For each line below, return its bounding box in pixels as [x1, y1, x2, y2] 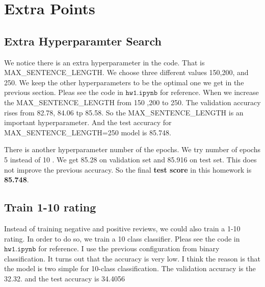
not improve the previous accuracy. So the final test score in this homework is [4, 164, 252, 175]
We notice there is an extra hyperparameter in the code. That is [4, 57, 205, 67]
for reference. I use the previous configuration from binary [38, 243, 220, 254]
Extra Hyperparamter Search [4, 33, 162, 49]
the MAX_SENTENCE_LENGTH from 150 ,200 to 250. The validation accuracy [4, 97, 261, 107]
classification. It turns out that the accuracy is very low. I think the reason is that [4, 253, 261, 264]
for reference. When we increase [160, 87, 259, 98]
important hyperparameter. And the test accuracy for [4, 117, 172, 128]
